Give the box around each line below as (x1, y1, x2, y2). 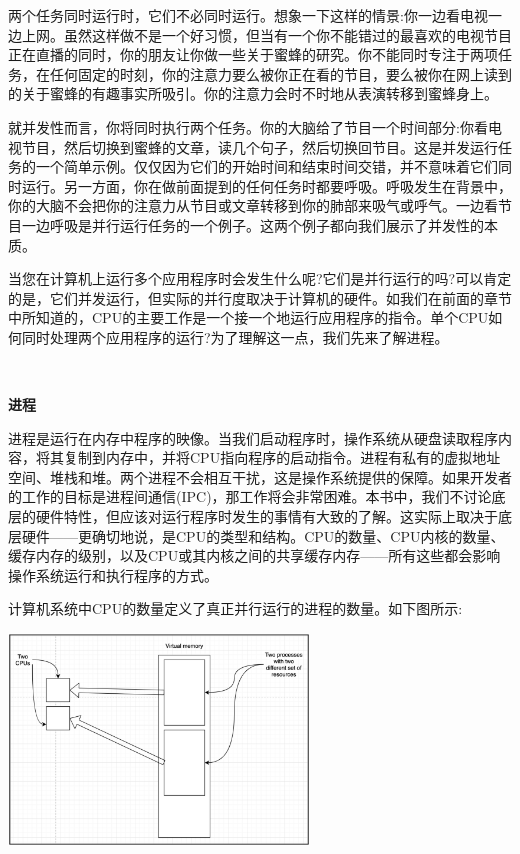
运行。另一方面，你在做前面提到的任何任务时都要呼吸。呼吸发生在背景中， (21, 175, 512, 196)
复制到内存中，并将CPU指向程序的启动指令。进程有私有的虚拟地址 (63, 447, 501, 468)
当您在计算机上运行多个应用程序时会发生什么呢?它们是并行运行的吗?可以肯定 (8, 268, 512, 289)
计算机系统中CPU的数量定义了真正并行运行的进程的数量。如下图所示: (8, 598, 463, 619)
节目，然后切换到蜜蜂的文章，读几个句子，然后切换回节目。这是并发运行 (21, 136, 498, 157)
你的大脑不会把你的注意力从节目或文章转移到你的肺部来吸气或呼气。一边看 (8, 195, 498, 216)
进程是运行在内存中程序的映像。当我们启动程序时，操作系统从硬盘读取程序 (8, 427, 498, 448)
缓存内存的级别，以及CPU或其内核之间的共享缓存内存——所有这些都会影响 (8, 545, 501, 566)
